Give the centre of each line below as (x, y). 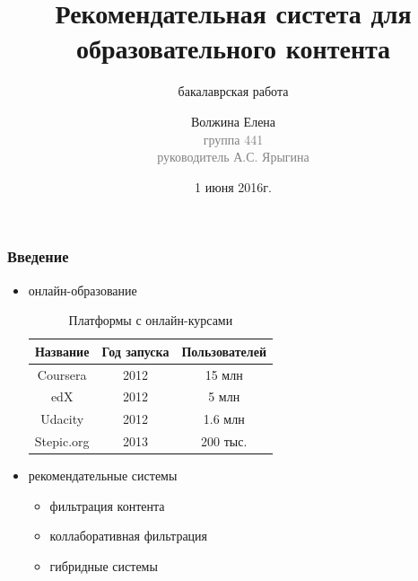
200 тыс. (224, 441)
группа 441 (233, 139)
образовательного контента (233, 48)
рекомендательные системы (103, 475)
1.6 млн (224, 419)
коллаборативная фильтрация (129, 536)
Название (62, 351)
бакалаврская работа (233, 91)
